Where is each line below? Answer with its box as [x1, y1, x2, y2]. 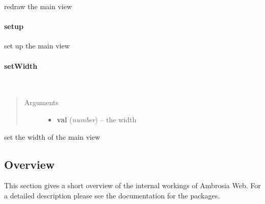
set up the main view [4, 40, 70, 51]
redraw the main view [4, 1, 72, 11]
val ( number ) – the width [57, 114, 137, 124]
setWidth [4, 60, 38, 71]
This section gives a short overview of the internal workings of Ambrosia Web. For [4, 180, 261, 191]
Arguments [24, 97, 59, 108]
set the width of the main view [4, 131, 100, 142]
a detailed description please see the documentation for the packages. [4, 190, 220, 200]
